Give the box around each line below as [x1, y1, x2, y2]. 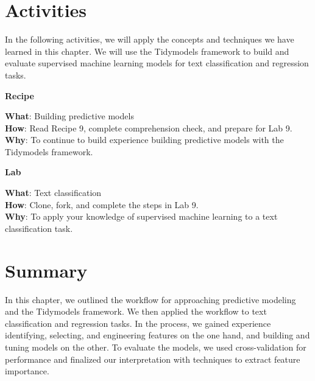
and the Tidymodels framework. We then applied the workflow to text [5, 305, 267, 318]
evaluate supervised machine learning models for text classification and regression [5, 57, 309, 69]
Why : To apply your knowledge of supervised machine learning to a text [5, 210, 278, 223]
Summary [5, 257, 88, 282]
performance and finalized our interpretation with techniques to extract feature [5, 352, 300, 365]
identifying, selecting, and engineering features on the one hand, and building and [5, 329, 310, 341]
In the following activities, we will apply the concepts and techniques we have [5, 33, 294, 46]
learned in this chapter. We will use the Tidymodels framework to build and [5, 44, 289, 57]
